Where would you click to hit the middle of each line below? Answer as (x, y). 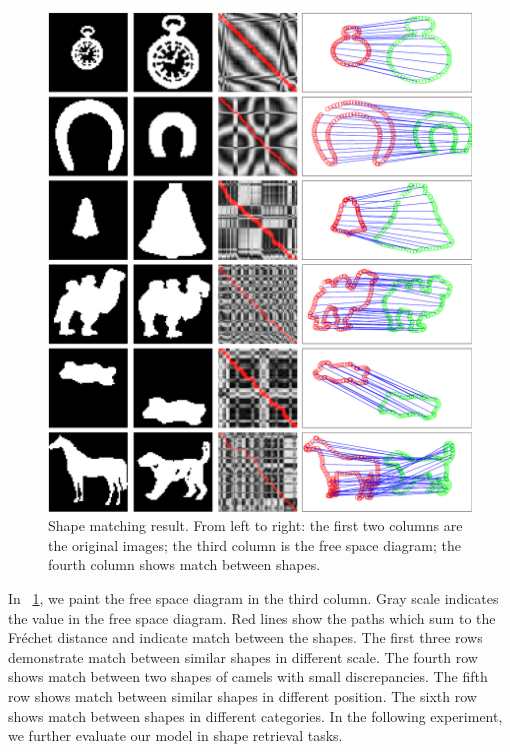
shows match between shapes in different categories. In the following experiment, (255, 715)
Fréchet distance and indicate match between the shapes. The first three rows (245, 637)
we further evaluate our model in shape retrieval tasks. (175, 735)
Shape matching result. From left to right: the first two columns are (255, 525)
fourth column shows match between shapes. (184, 564)
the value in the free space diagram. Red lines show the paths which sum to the (252, 617)
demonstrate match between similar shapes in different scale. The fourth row (243, 656)
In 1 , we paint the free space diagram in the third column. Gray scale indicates (253, 598)
